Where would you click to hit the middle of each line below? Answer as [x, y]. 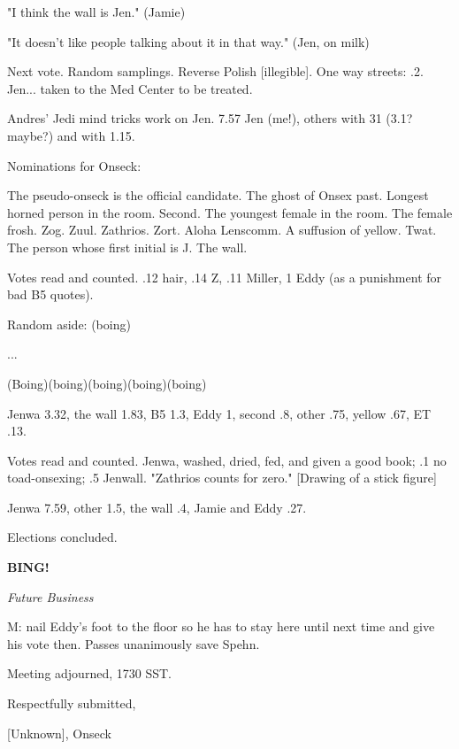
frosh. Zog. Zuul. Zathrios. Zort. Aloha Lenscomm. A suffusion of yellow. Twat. [222, 230]
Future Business [50, 596]
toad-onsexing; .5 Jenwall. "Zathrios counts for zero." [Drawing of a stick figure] [222, 478]
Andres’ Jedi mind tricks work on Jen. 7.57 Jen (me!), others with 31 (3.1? [210, 118]
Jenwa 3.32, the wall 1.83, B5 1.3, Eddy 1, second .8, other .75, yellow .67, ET [219, 413]
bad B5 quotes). [50, 294]
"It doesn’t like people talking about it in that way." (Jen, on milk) [188, 41]
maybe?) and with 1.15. [71, 135]
